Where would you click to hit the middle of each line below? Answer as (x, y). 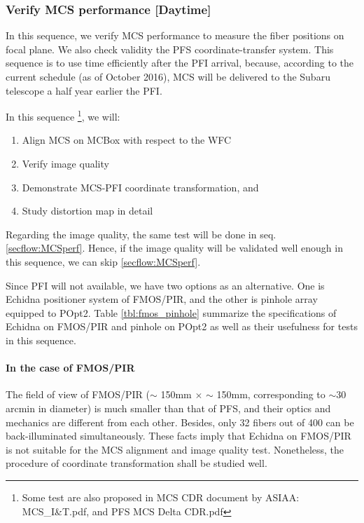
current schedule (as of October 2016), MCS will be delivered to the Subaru (168, 76)
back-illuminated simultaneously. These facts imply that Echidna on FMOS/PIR (178, 436)
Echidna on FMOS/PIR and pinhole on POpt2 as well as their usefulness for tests (182, 326)
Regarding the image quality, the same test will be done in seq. (141, 234)
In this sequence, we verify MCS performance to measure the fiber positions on (175, 35)
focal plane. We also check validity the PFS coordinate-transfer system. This (170, 49)
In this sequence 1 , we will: (63, 115)
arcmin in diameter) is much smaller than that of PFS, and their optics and (168, 408)
